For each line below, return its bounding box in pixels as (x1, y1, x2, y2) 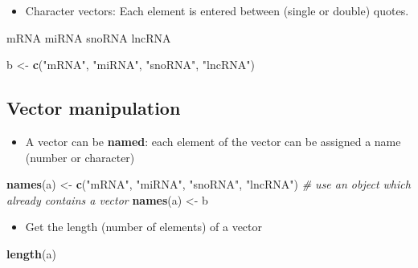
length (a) (6, 245, 56, 262)
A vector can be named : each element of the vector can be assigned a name (25, 132, 401, 149)
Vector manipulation (6, 95, 181, 120)
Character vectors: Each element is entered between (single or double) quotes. (25, 2, 409, 18)
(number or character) (25, 148, 135, 165)
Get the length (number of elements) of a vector (25, 218, 263, 235)
